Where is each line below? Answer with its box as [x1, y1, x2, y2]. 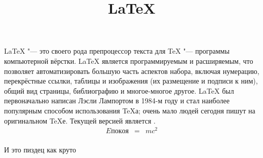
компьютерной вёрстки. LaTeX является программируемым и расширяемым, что [4, 55, 253, 66]
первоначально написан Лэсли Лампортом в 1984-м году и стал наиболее [4, 95, 230, 106]
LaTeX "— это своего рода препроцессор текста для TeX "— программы [4, 46, 230, 56]
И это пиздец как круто [4, 144, 76, 155]
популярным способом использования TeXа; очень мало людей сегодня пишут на [4, 105, 255, 115]
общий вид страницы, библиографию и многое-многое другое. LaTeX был [4, 85, 234, 96]
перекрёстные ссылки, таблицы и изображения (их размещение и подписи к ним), [4, 75, 258, 86]
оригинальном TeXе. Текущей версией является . [4, 115, 156, 126]
